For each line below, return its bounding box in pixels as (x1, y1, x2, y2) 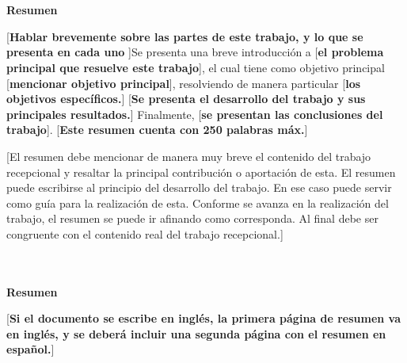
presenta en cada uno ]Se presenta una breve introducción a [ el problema (6, 44, 384, 60)
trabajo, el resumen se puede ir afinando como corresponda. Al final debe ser (6, 210, 378, 227)
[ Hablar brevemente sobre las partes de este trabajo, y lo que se (6, 28, 363, 44)
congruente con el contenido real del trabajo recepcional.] (6, 225, 283, 242)
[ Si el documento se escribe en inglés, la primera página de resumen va (6, 310, 401, 327)
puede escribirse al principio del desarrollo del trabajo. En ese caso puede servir (6, 179, 392, 196)
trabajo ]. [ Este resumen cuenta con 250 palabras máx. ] (6, 121, 308, 138)
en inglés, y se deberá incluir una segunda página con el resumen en (6, 325, 386, 342)
